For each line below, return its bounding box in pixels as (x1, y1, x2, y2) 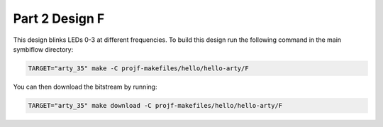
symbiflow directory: (13, 45, 74, 53)
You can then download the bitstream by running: (13, 82, 157, 91)
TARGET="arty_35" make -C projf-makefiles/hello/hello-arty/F (28, 64, 249, 72)
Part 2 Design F (13, 11, 105, 26)
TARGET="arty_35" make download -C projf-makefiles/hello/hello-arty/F (28, 101, 283, 109)
